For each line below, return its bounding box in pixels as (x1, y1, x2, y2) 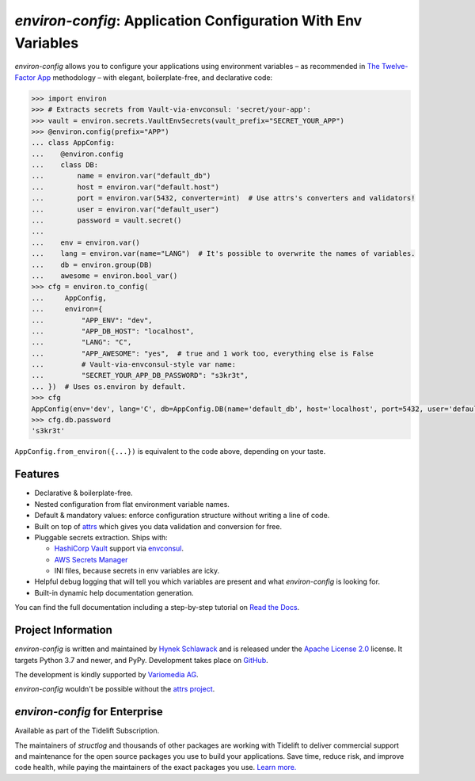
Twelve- (381, 62, 408, 71)
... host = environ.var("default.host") (31, 182, 219, 192)
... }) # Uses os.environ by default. (31, 382, 186, 391)
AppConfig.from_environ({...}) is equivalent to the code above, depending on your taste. (14, 447, 326, 456)
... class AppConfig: (31, 139, 116, 147)
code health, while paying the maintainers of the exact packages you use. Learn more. (14, 763, 297, 772)
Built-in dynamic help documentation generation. (34, 588, 194, 597)
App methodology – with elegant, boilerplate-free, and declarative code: (36, 72, 273, 82)
